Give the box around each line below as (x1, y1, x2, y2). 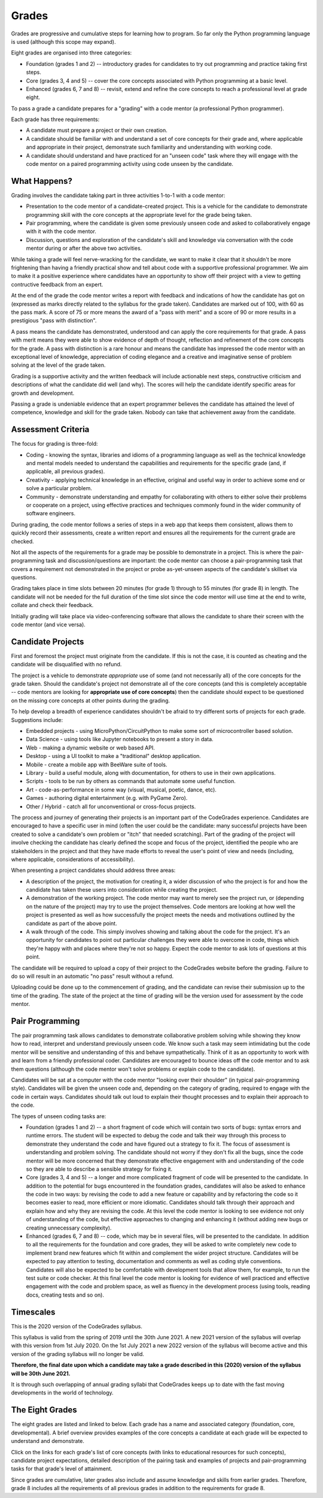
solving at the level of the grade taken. (11, 361, 106, 369)
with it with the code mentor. (26, 228, 97, 235)
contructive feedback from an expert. (11, 280, 103, 288)
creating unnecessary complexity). (26, 1224, 112, 1231)
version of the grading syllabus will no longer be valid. (11, 1350, 145, 1357)
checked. (11, 537, 34, 545)
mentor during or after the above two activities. (26, 244, 142, 252)
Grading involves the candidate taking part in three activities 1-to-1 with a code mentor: (11, 192, 226, 199)
